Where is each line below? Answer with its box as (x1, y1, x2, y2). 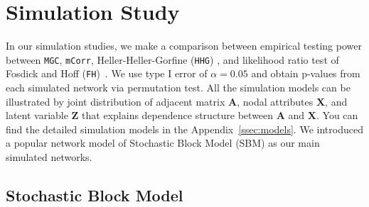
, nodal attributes (237, 94, 314, 108)
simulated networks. (6, 150, 92, 164)
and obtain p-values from (251, 66, 360, 81)
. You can (316, 108, 358, 123)
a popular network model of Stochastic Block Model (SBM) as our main (6, 135, 320, 150)
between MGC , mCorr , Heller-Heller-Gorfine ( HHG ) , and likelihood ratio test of (6, 52, 339, 67)
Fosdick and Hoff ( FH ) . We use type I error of (6, 66, 208, 81)
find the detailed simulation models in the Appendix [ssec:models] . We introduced (6, 121, 363, 136)
